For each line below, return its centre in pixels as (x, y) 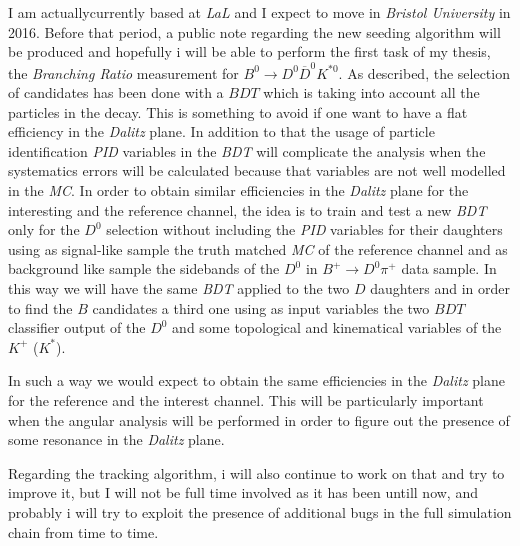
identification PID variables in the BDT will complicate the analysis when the (247, 150)
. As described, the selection (424, 72)
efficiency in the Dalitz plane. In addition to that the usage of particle (221, 131)
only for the (44, 229)
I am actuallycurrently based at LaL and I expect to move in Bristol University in (259, 12)
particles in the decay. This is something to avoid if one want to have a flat (238, 111)
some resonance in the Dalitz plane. (116, 439)
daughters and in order (440, 288)
